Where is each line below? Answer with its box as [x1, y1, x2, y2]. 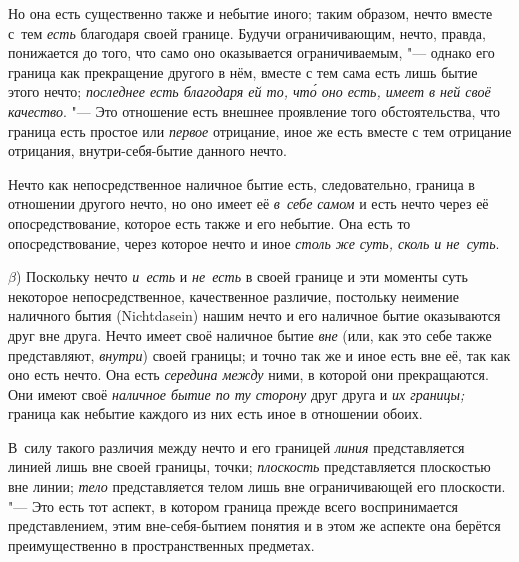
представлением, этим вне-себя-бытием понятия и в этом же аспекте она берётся [8, 515, 501, 536]
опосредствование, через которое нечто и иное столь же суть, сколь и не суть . [8, 232, 500, 253]
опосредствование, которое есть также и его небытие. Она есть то [8, 212, 411, 233]
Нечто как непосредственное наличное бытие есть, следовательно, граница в [8, 173, 475, 194]
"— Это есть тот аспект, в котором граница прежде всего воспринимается [8, 495, 459, 516]
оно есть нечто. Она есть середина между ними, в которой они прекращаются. [8, 364, 489, 385]
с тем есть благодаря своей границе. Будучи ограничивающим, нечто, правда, [8, 22, 486, 43]
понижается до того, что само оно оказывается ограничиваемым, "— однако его [8, 42, 495, 63]
